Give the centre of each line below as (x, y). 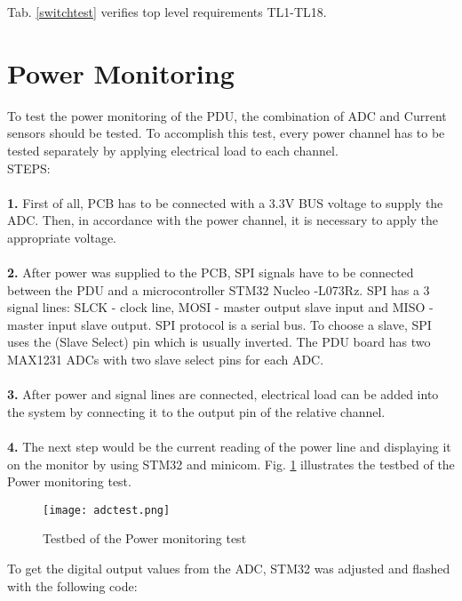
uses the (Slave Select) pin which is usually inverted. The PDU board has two (219, 342)
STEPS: (29, 168)
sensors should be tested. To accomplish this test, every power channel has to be (226, 133)
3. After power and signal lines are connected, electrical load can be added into (223, 394)
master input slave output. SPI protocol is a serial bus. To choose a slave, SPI (219, 324)
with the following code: (72, 585)
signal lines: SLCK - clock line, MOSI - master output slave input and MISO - (220, 307)
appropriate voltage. (62, 237)
